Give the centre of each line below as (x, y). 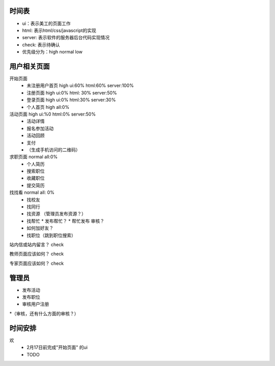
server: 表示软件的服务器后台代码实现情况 (66, 38)
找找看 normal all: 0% (32, 192)
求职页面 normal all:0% (34, 157)
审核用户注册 (36, 304)
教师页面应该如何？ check (37, 254)
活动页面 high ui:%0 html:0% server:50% (53, 114)
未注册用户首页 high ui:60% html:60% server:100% (80, 86)
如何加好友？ (40, 228)
